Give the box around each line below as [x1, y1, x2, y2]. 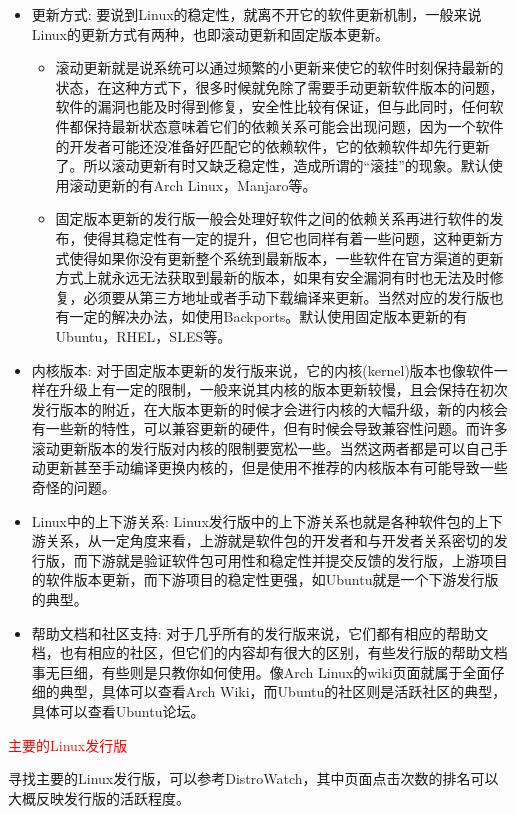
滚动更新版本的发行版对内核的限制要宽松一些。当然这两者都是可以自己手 [31, 437, 508, 458]
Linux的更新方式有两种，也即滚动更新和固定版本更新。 [31, 23, 390, 44]
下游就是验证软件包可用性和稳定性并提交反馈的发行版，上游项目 [87, 549, 508, 570]
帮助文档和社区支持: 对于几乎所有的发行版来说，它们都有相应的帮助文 [31, 622, 489, 643]
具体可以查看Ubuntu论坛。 [31, 701, 205, 721]
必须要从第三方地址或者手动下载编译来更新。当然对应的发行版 [83, 286, 490, 307]
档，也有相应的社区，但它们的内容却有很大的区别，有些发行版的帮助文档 [31, 642, 508, 663]
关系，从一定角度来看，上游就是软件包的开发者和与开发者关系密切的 [45, 530, 494, 551]
